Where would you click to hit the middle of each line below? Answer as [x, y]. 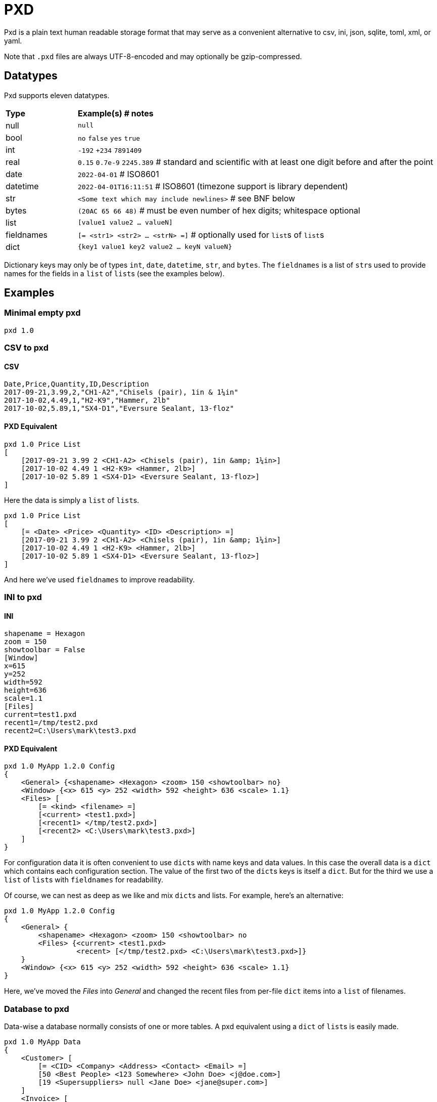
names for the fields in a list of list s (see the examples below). [114, 273]
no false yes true [109, 138]
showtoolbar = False [45, 650]
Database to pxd [37, 1009]
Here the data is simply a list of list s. [72, 500]
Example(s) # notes [116, 113]
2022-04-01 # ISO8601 [118, 174]
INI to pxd [23, 597]
